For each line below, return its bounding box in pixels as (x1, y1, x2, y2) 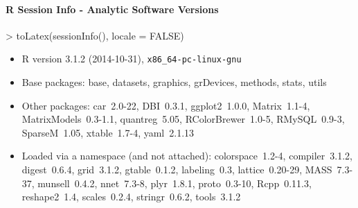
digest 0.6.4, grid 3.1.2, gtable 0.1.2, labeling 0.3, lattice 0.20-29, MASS (21, 162, 332, 177)
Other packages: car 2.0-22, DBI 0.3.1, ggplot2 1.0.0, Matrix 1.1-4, (21, 98, 310, 112)
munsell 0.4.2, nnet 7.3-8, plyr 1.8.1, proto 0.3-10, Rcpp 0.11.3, (37, 175, 312, 190)
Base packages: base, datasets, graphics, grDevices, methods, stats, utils (21, 75, 327, 89)
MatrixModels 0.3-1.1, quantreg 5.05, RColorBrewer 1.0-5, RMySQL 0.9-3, (21, 112, 345, 126)
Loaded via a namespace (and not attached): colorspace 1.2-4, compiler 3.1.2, (21, 148, 352, 163)
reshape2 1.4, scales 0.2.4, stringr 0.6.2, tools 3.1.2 (21, 189, 241, 204)
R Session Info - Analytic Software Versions (6, 1, 219, 16)
